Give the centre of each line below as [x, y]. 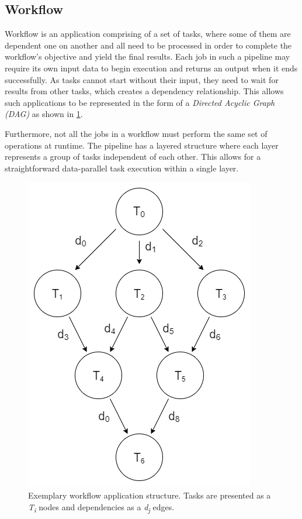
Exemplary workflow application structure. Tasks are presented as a [150, 495]
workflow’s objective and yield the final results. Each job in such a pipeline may [147, 56]
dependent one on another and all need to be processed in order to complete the [148, 45]
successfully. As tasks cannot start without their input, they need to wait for [142, 79]
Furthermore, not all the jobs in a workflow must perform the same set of [136, 133]
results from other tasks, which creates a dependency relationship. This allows [144, 91]
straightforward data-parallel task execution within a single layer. [122, 168]
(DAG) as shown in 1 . [44, 114]
